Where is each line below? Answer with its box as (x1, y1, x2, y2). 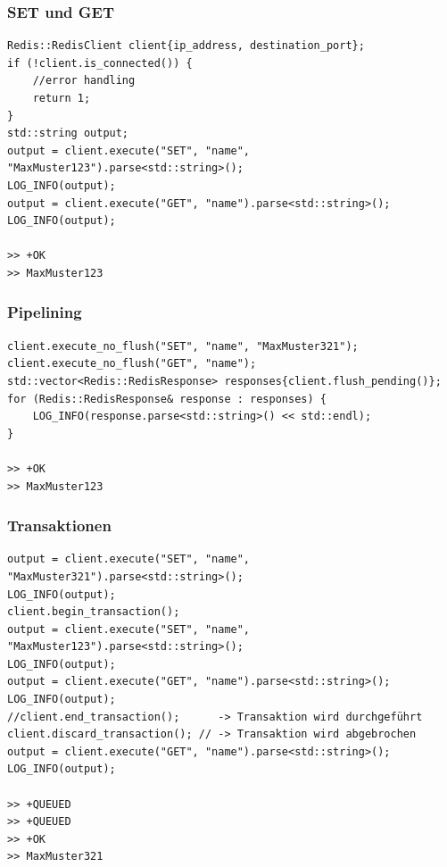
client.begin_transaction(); (7, 605, 180, 619)
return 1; (32, 92, 91, 104)
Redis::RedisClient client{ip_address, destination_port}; (7, 39, 365, 53)
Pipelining (7, 301, 82, 323)
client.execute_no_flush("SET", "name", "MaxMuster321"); (7, 339, 359, 353)
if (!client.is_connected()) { (7, 56, 193, 70)
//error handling (32, 74, 136, 88)
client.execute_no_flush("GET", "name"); (7, 357, 257, 371)
